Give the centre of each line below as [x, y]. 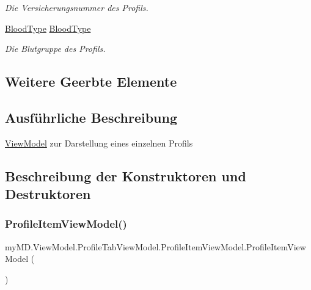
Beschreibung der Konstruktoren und [126, 176]
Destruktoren [48, 194]
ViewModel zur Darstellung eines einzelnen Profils [99, 143]
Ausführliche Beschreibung [91, 117]
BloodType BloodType [48, 28]
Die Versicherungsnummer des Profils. [77, 7]
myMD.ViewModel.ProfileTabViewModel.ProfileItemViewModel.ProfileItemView [155, 246]
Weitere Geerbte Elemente [91, 82]
